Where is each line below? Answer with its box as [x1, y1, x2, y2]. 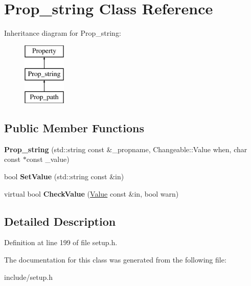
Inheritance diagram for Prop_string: [4, 28, 121, 38]
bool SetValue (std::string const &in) [4, 171, 124, 182]
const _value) [26, 154, 70, 164]
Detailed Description [4, 213, 116, 229]
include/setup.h [4, 271, 53, 282]
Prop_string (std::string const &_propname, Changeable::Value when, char [4, 144, 247, 154]
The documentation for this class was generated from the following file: [4, 254, 226, 265]
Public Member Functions [4, 120, 144, 136]
